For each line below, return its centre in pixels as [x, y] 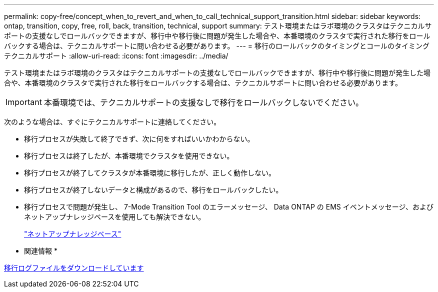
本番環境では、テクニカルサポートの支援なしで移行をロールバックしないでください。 [204, 102]
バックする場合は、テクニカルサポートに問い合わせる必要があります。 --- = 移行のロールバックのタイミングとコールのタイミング [217, 46]
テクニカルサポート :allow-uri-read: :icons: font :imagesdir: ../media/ [116, 56]
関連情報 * [41, 251]
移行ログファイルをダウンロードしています [74, 268]
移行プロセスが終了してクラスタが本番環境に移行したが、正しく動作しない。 [150, 173]
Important [24, 102]
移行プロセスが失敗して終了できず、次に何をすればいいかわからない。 [139, 139]
